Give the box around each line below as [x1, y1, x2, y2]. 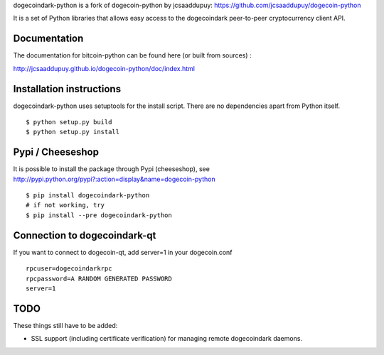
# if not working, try [26, 201, 105, 209]
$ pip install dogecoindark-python [26, 192, 150, 200]
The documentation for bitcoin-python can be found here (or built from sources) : [13, 51, 252, 60]
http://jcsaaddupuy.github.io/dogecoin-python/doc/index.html [13, 64, 196, 72]
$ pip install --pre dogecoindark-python [26, 211, 172, 219]
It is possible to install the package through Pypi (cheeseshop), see [13, 165, 210, 173]
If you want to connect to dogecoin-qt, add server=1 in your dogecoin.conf [13, 248, 233, 256]
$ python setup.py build [26, 118, 112, 126]
